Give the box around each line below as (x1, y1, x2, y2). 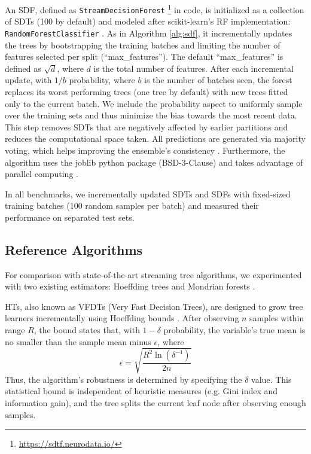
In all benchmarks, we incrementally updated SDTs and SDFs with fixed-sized (5, 187, 291, 200)
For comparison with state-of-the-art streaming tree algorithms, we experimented (5, 268, 302, 281)
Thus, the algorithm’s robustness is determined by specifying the (5, 373, 242, 385)
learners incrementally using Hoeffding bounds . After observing (5, 312, 239, 324)
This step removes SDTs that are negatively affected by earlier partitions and (5, 120, 288, 133)
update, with (5, 74, 52, 86)
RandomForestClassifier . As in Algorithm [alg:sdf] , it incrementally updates (5, 26, 292, 39)
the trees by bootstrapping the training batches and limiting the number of (5, 38, 280, 51)
